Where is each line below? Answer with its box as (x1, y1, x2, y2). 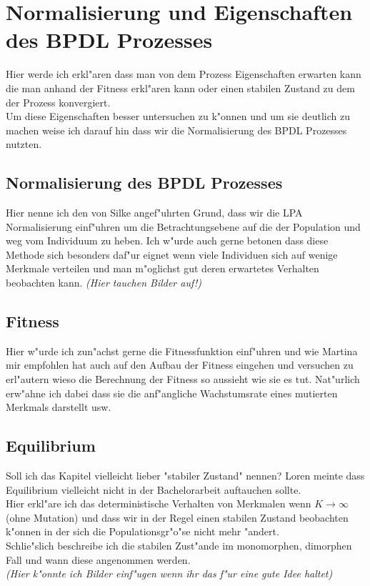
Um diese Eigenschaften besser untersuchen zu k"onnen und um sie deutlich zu (6, 109, 350, 124)
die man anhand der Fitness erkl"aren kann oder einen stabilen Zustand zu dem (6, 80, 355, 95)
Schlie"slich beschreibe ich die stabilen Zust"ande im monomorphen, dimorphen (6, 537, 352, 552)
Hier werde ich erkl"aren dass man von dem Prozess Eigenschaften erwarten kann (6, 66, 361, 81)
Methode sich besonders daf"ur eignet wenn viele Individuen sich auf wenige (6, 247, 338, 262)
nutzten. (6, 136, 42, 152)
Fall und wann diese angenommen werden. (6, 552, 191, 567)
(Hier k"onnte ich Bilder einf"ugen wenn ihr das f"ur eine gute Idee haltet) (6, 566, 333, 581)
